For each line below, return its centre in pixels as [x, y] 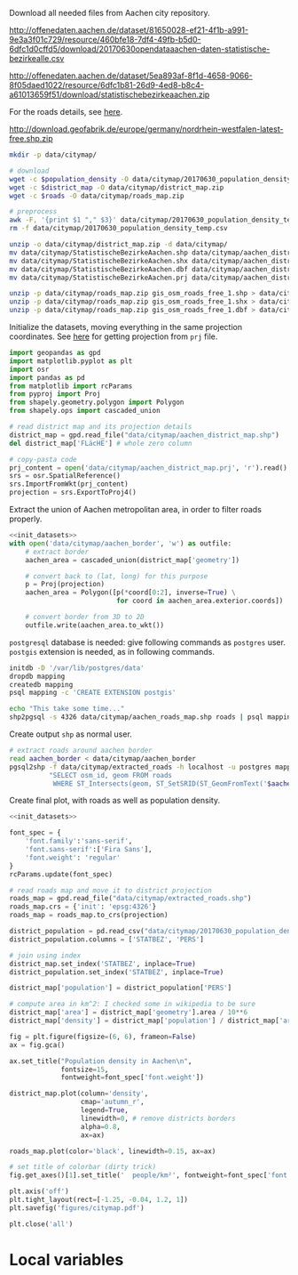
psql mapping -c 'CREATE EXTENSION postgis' [93, 693]
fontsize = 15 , [85, 1069]
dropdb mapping [37, 676]
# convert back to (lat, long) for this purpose [117, 576]
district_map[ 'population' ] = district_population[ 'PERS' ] [121, 988]
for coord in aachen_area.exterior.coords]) [200, 601]
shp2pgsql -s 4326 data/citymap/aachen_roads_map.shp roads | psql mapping [152, 717]
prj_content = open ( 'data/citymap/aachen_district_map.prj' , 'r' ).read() [149, 468]
